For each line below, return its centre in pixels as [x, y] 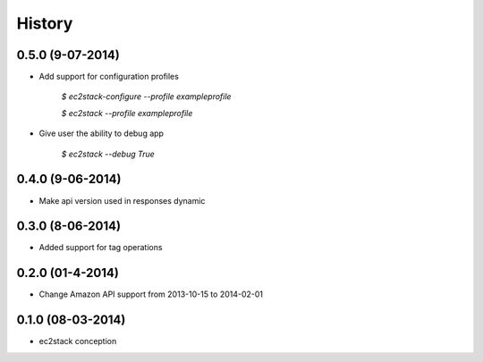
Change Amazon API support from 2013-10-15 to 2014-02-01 [151, 294]
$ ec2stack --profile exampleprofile [127, 113]
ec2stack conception [78, 341]
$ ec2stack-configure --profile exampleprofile [146, 97]
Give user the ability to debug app [102, 133]
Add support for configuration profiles [109, 77]
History [45, 23]
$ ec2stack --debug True [108, 154]
